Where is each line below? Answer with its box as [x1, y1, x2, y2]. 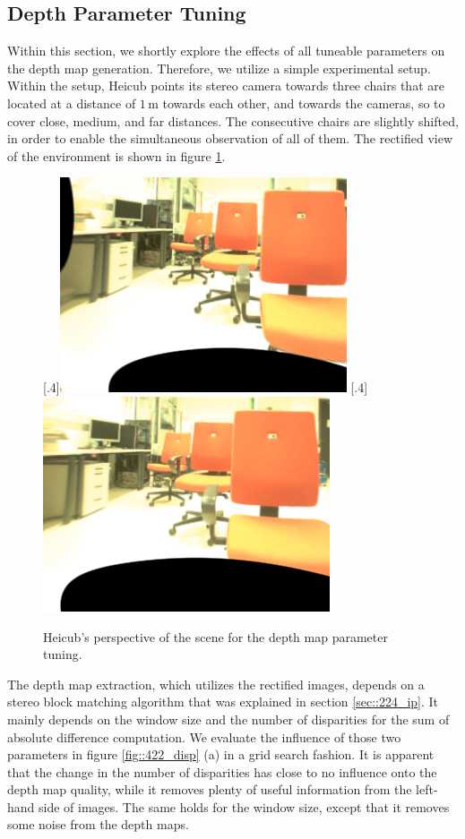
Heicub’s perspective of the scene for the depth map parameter [43, 627, 388, 646]
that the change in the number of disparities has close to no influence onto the [7, 762, 437, 781]
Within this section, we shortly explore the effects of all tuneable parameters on [7, 41, 445, 60]
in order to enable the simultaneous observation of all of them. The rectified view [7, 129, 452, 148]
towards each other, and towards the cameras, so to [162, 93, 445, 112]
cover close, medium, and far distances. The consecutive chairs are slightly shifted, [7, 111, 459, 130]
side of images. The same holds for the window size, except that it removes [39, 797, 450, 816]
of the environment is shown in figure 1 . [7, 146, 226, 165]
